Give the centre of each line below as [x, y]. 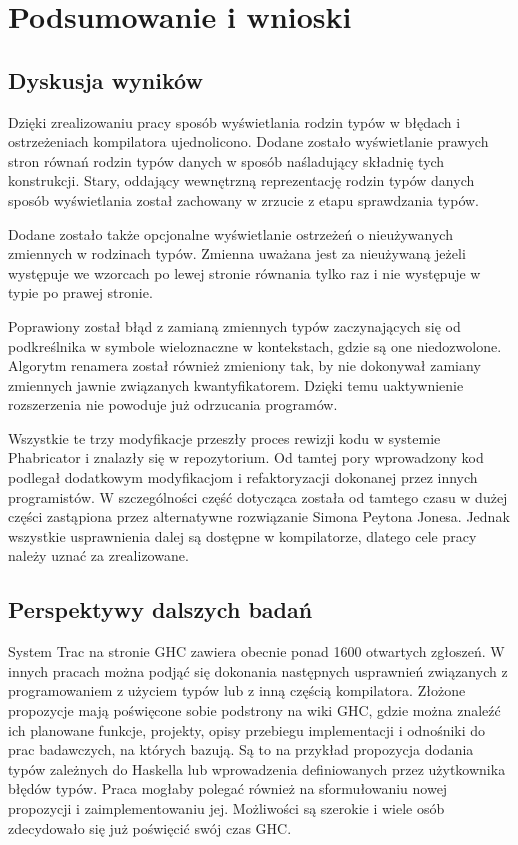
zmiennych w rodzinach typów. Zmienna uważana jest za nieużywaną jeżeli [237, 253]
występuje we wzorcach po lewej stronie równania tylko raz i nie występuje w [244, 272]
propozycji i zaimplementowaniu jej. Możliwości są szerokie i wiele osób [226, 808]
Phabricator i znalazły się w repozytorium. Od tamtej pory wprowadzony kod [246, 457]
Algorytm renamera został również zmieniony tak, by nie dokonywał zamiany [244, 365]
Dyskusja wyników [105, 79]
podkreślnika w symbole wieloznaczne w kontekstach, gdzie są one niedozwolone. [255, 345]
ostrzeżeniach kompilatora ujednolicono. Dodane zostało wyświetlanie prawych [248, 141]
